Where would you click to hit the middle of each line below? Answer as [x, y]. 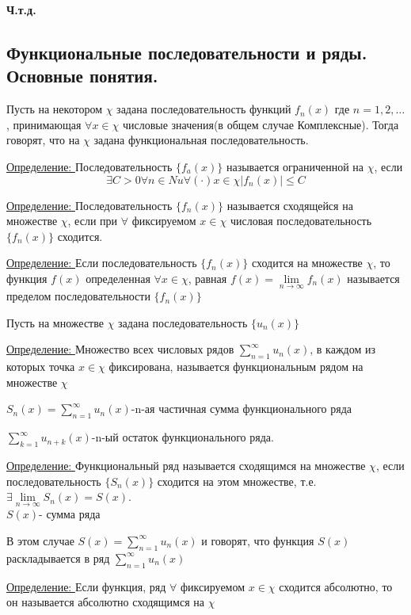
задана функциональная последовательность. [201, 140]
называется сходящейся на [290, 205]
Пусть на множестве [55, 322]
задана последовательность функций [204, 109]
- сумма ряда [70, 514]
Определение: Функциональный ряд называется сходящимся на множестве [186, 465]
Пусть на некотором [54, 109]
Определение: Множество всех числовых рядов [120, 349]
